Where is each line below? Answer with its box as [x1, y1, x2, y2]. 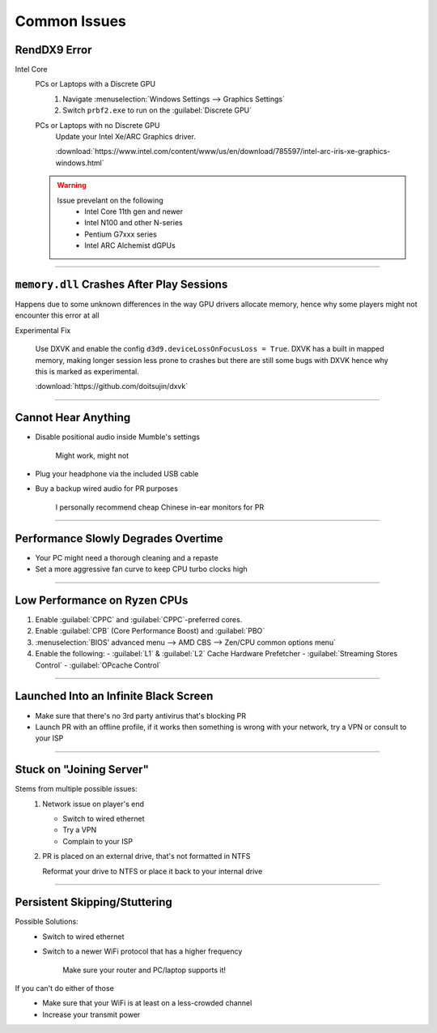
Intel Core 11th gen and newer [84, 207, 184, 216]
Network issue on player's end [42, 799, 145, 809]
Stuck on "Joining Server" [15, 762, 150, 777]
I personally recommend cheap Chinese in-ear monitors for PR [55, 502, 265, 512]
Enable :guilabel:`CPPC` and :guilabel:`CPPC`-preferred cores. [35, 615, 243, 625]
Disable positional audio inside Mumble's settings [35, 432, 200, 442]
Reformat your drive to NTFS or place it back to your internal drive [42, 866, 263, 876]
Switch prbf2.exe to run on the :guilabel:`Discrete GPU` [62, 105, 252, 115]
